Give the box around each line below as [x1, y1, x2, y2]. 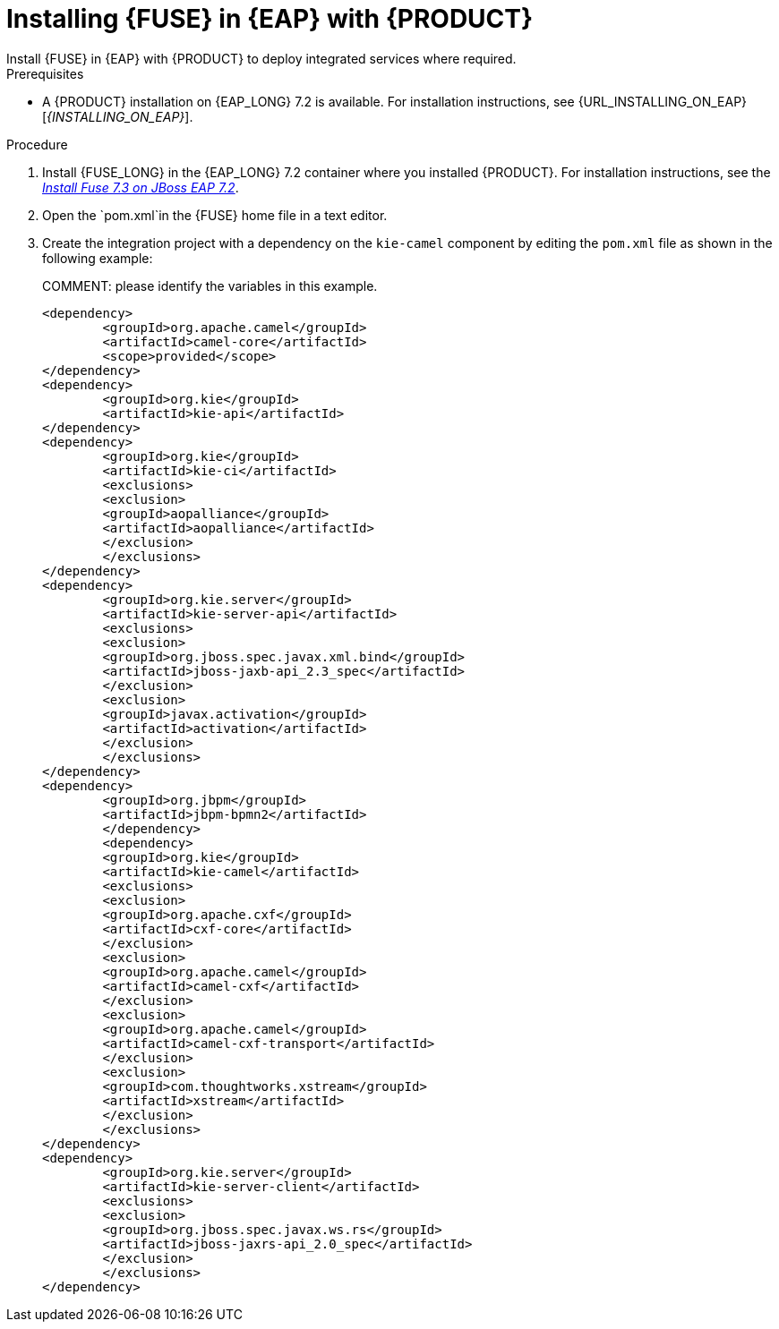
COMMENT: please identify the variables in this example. [42, 277, 378, 294]
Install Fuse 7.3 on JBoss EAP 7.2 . [42, 179, 239, 195]
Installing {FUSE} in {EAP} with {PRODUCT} [6, 4, 534, 34]
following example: [42, 250, 153, 266]
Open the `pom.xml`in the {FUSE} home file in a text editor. [42, 207, 388, 223]
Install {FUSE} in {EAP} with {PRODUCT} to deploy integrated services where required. [6, 50, 517, 66]
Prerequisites [6, 65, 84, 81]
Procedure [6, 136, 68, 152]
